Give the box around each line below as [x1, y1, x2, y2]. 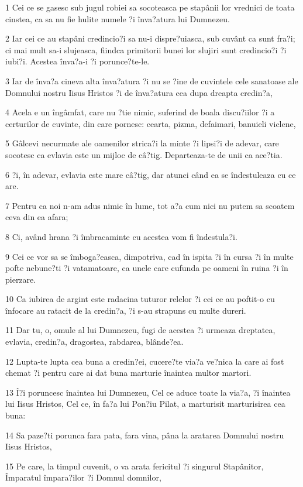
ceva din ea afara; [5, 211, 68, 223]
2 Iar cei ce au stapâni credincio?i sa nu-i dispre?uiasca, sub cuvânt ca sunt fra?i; [5, 32, 295, 44]
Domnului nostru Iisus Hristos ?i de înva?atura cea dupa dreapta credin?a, [5, 86, 273, 98]
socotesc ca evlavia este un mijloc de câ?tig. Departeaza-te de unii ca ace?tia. [5, 148, 283, 160]
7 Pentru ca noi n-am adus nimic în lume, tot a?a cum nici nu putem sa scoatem [5, 199, 295, 211]
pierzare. [5, 273, 36, 285]
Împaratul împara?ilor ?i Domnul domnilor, [5, 471, 161, 483]
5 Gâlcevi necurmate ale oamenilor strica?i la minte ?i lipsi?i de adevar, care [5, 137, 279, 149]
